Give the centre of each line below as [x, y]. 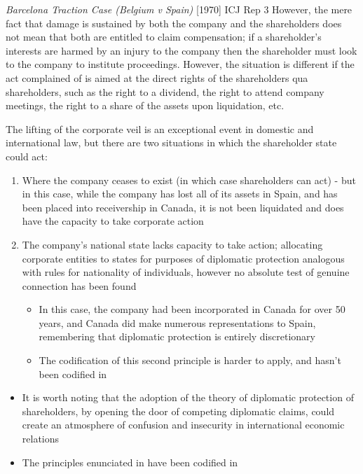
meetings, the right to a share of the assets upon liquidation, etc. [145, 105]
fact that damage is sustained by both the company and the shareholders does [174, 23]
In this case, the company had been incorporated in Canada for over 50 [192, 309]
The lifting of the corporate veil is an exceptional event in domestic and [160, 128]
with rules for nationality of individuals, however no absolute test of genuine [186, 272]
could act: [27, 156]
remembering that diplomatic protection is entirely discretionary [177, 336]
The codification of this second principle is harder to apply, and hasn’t [190, 360]
